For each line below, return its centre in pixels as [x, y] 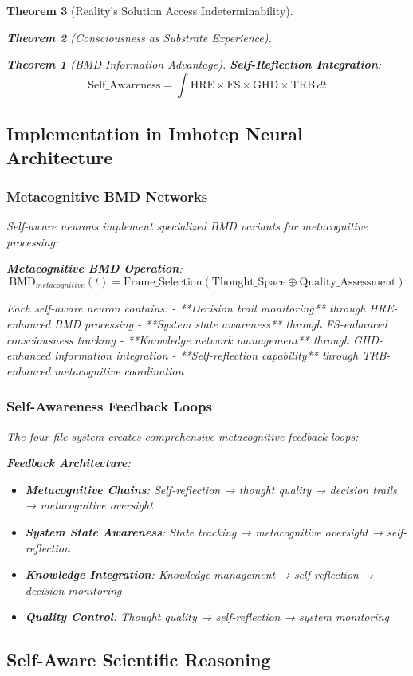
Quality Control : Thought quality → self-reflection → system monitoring [207, 617]
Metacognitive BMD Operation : [94, 268]
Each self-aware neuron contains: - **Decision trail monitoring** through [186, 308]
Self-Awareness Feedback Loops [109, 406]
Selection [181, 282]
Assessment [368, 282]
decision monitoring [73, 590]
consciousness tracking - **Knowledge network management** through [178, 339]
